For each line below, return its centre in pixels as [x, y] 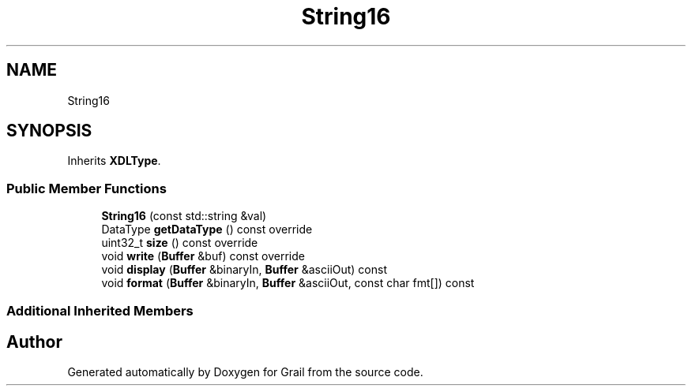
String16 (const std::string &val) [184, 216]
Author [34, 342]
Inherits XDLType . [114, 161]
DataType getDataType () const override [207, 230]
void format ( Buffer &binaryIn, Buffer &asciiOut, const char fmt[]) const [288, 283]
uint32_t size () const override [180, 243]
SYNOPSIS [49, 131]
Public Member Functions [86, 188]
